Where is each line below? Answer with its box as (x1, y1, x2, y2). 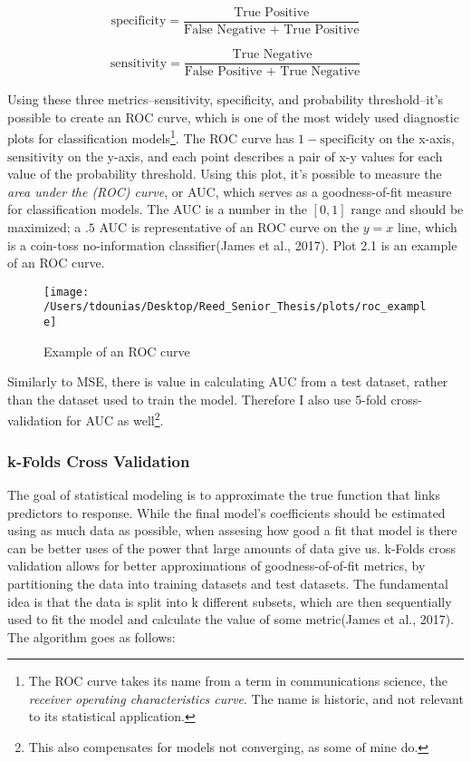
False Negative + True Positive (184, 24, 360, 37)
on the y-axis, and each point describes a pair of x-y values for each (68, 146, 443, 165)
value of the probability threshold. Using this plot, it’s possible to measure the (7, 164, 442, 183)
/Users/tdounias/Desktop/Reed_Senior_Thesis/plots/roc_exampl (43, 300, 427, 314)
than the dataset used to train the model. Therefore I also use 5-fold (7, 389, 387, 408)
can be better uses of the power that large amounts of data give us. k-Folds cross (7, 538, 457, 557)
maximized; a (7, 217, 82, 236)
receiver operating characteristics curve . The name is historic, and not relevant (28, 689, 464, 708)
